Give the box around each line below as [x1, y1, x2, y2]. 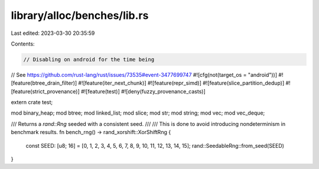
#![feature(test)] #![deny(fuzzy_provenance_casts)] [80, 87, 206, 95]
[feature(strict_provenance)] [11, 87, 80, 95]
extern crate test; [11, 99, 53, 106]
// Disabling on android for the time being [23, 56, 155, 63]
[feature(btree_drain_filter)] [11, 80, 77, 87]
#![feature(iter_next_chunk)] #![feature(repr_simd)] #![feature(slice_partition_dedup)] [78, 80, 285, 87]
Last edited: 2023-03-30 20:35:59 [11, 30, 95, 37]
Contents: [11, 40, 35, 47]
